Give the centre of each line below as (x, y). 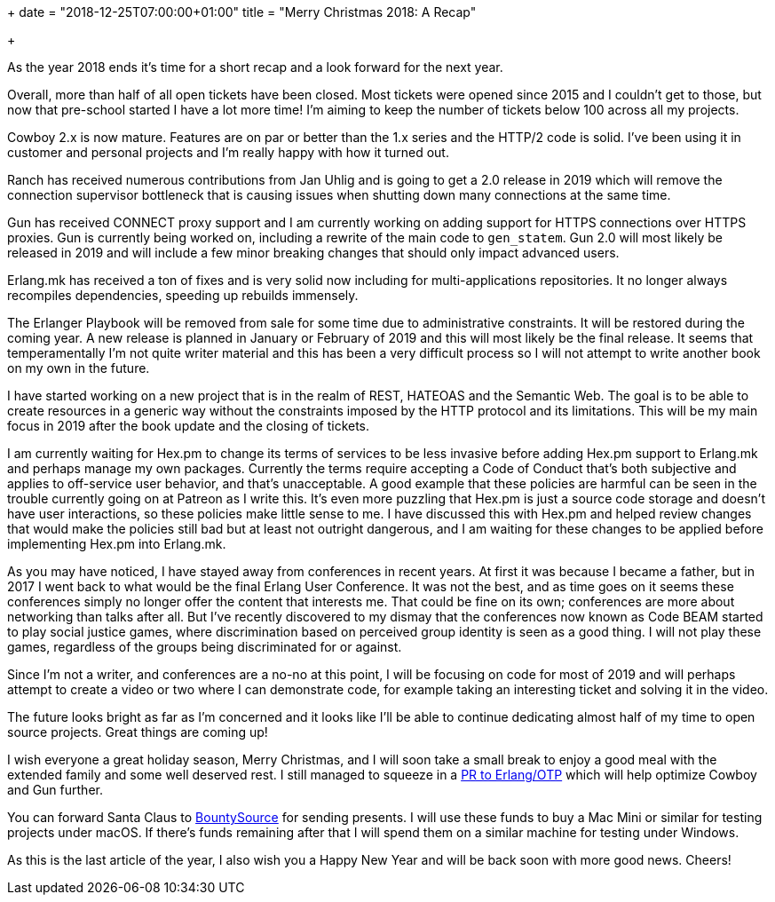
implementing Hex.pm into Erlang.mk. (117, 544)
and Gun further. (55, 790)
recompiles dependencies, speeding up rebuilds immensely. (183, 295)
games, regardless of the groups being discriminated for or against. (205, 647)
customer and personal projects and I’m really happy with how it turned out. (228, 152)
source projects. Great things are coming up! (138, 732)
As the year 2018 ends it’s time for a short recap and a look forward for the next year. (255, 67)
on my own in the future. (79, 368)
